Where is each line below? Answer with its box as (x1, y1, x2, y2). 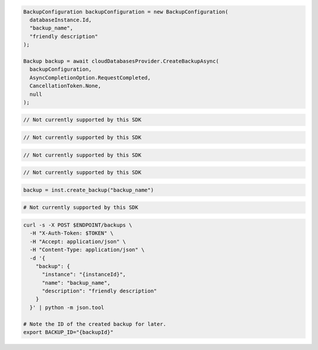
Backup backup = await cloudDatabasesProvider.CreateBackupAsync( (23, 58, 219, 64)
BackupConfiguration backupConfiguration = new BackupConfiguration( (23, 8, 228, 15)
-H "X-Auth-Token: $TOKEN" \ (29, 230, 114, 237)
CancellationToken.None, (29, 82, 101, 90)
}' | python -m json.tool (29, 304, 104, 311)
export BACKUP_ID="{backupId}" (23, 329, 114, 336)
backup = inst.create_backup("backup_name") (23, 186, 154, 193)
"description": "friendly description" (42, 288, 157, 295)
